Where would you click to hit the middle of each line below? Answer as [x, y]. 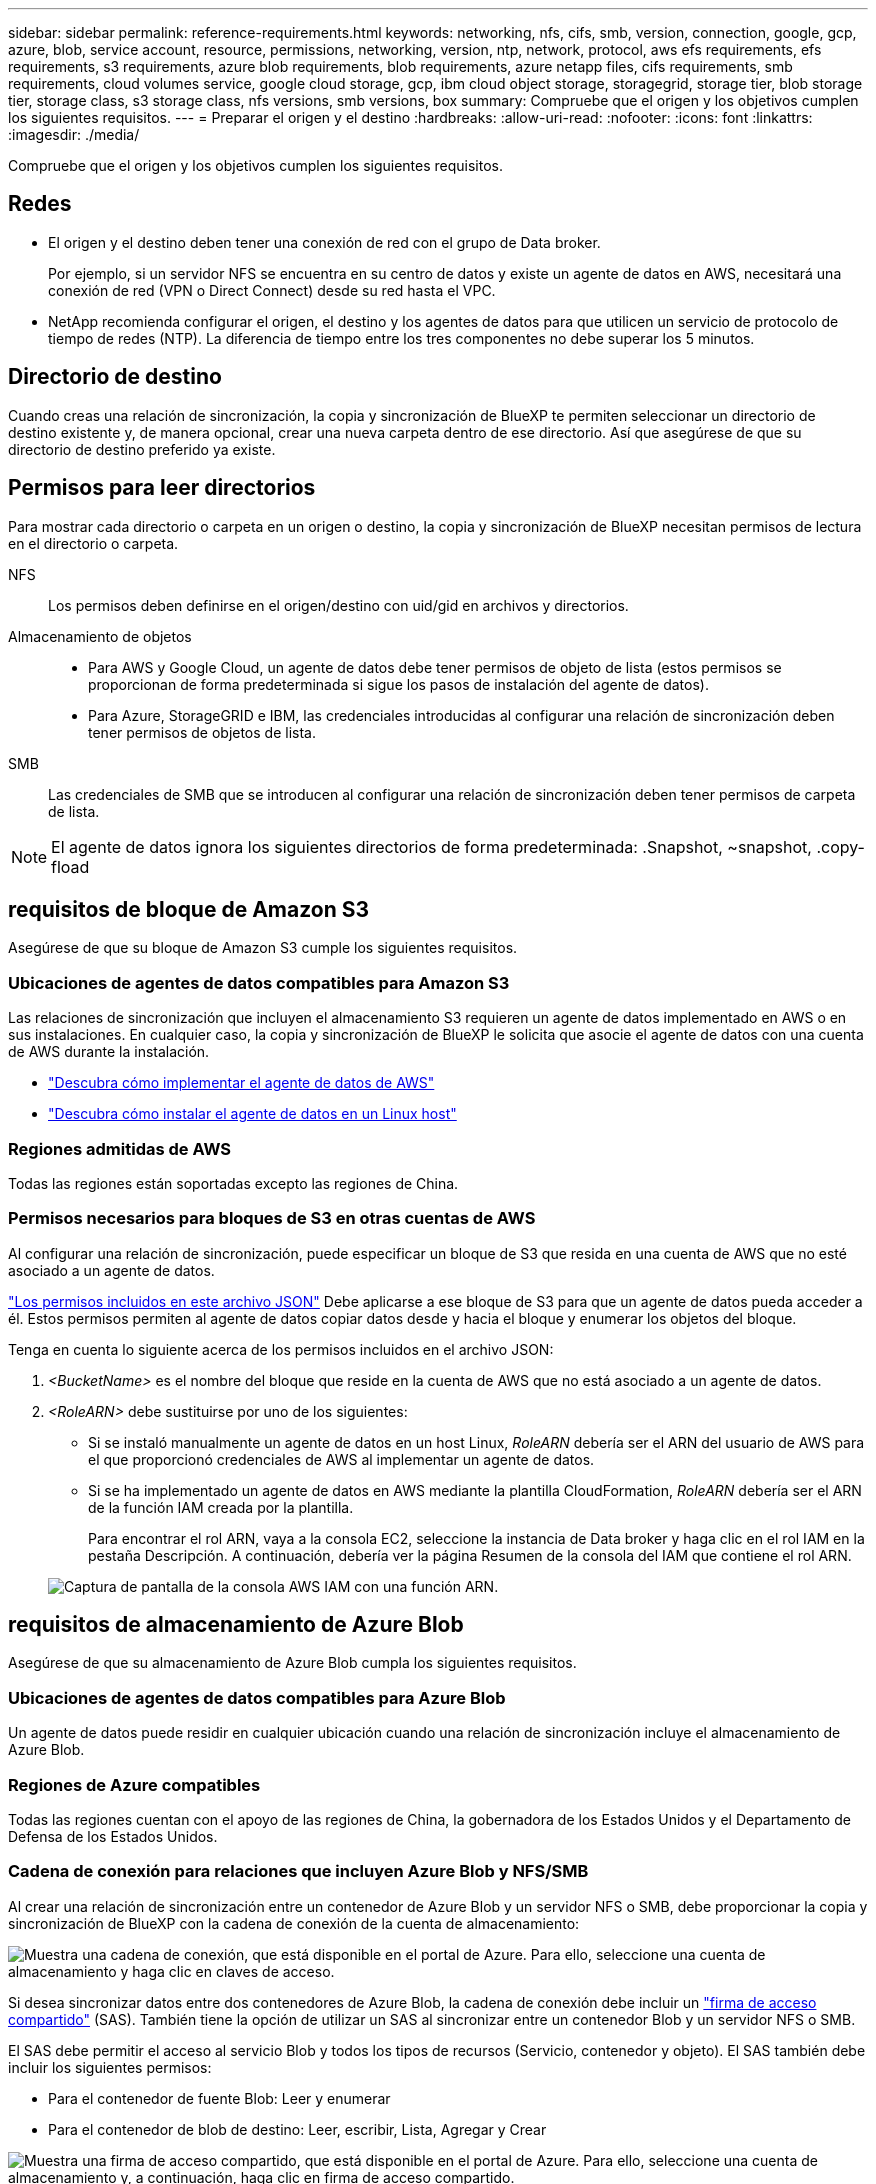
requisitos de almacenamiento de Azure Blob [236, 1625]
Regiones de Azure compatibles [134, 1784]
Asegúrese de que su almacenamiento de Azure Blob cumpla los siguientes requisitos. [292, 1663]
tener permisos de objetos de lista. [202, 732]
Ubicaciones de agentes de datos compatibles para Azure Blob [257, 1697]
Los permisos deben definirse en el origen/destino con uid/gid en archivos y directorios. [338, 605]
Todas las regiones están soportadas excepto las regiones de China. [233, 1183]
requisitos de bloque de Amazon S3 [189, 909]
